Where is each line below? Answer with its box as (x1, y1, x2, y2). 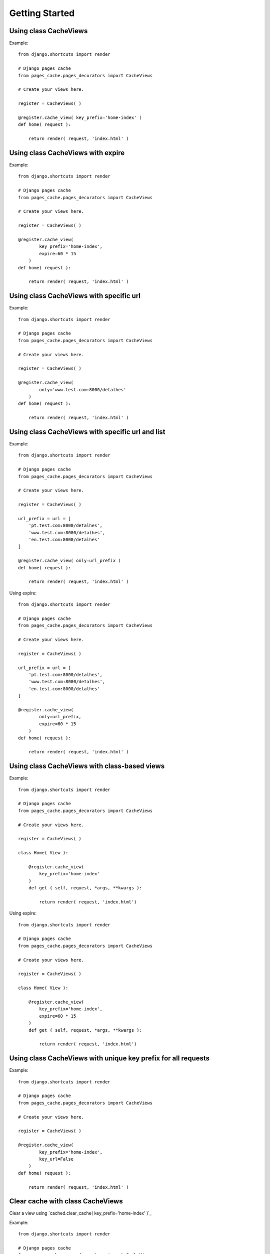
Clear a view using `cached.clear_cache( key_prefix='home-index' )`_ (9, 1210, 152, 1216)
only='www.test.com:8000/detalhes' (39, 387, 126, 392)
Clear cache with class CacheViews (9, 1197, 123, 1206)
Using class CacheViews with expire (9, 148, 125, 157)
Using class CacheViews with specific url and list (9, 427, 165, 436)
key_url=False (39, 1156, 74, 1162)
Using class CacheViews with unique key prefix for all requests (9, 1054, 210, 1063)
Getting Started (9, 8, 75, 19)
